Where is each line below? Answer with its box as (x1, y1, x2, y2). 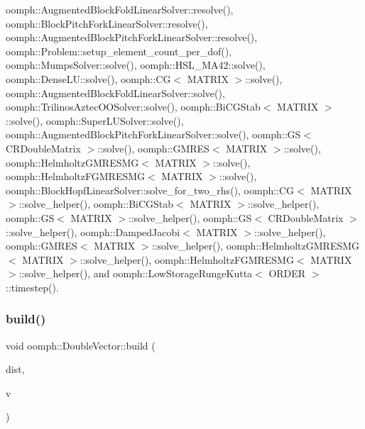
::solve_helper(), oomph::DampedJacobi (6, 224, 180, 239)
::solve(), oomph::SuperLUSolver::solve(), (6, 113, 184, 128)
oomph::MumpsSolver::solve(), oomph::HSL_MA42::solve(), (6, 57, 266, 72)
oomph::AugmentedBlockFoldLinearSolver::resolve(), (6, 2, 234, 16)
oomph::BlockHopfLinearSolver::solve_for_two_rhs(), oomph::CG (6, 182, 295, 197)
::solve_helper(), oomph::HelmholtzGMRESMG (151, 238, 360, 253)
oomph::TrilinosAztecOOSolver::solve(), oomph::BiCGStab (6, 99, 261, 114)
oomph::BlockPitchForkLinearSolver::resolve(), (6, 16, 208, 30)
